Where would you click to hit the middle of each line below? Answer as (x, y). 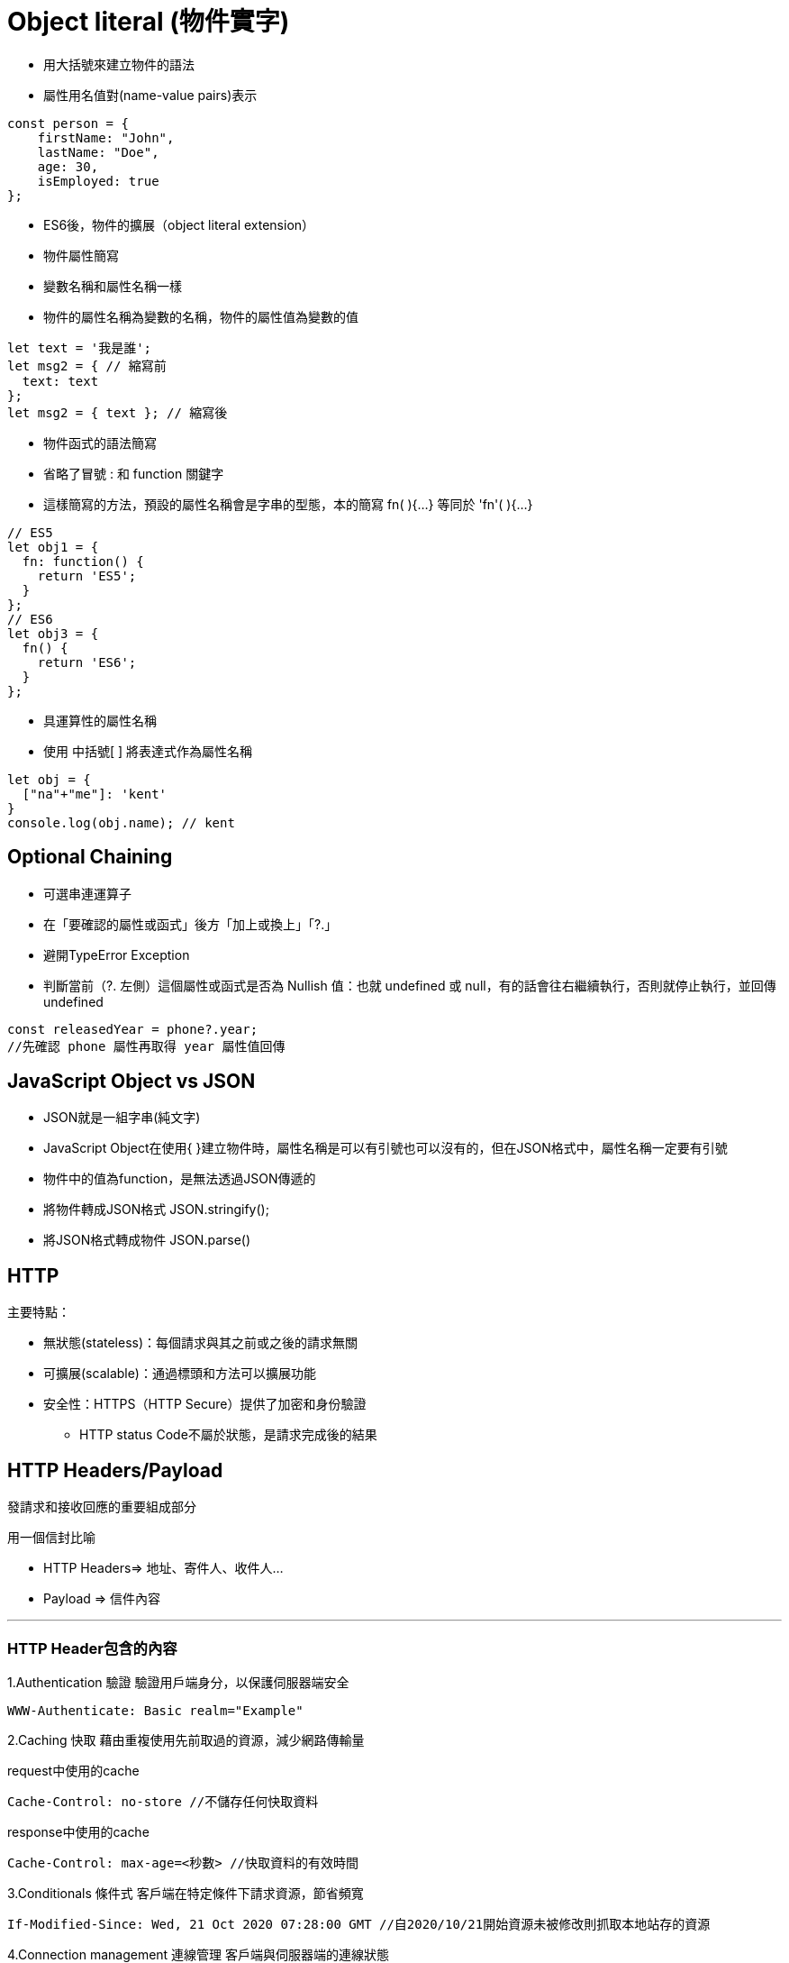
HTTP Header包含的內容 (92, 1648)
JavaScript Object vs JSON (131, 1082)
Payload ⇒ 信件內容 (102, 1599)
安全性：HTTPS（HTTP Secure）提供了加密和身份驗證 (205, 1404)
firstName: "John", (106, 137)
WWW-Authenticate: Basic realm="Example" (155, 1710)
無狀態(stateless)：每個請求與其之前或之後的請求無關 (201, 1343)
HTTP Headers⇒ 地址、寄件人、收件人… (163, 1568)
